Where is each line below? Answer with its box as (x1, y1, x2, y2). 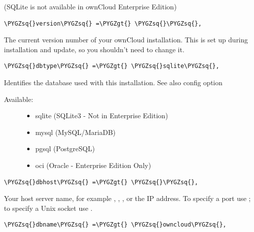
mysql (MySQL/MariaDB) (35, 127, 116, 137)
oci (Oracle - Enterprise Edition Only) (35, 160, 151, 170)
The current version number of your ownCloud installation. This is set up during (4, 34, 248, 45)
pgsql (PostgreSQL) (35, 143, 95, 154)
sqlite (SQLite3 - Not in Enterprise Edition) (35, 110, 168, 121)
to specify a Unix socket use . (4, 202, 93, 213)
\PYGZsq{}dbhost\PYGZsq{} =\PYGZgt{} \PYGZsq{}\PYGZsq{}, (4, 178, 198, 186)
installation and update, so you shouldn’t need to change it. (4, 44, 184, 54)
